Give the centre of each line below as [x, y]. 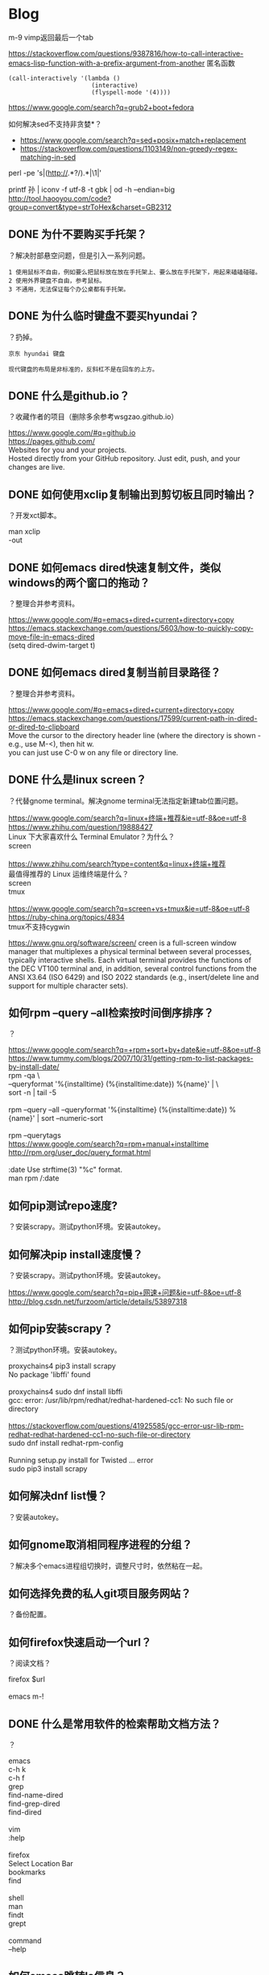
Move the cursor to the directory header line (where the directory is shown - [135, 735]
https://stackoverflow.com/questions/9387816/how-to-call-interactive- [126, 53]
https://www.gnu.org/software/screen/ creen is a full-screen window [122, 943]
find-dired [25, 1812]
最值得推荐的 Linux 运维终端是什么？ [69, 873]
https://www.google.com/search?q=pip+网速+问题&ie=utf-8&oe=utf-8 [125, 1292]
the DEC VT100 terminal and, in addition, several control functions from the [133, 969]
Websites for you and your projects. [68, 450]
